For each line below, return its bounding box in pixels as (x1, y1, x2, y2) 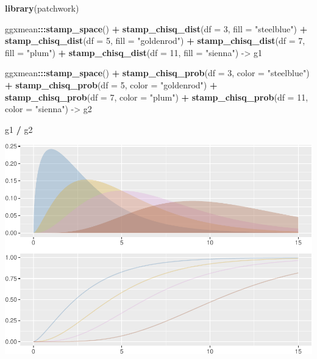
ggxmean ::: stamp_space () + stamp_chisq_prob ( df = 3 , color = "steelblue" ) (5, 66, 310, 79)
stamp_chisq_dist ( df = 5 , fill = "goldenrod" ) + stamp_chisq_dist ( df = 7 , (5, 34, 305, 47)
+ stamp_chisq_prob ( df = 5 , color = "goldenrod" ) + (5, 78, 218, 91)
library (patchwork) (5, 2, 79, 14)
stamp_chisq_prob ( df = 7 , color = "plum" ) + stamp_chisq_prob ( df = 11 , (5, 90, 308, 103)
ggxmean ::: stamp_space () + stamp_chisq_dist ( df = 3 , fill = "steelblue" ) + (5, 22, 308, 35)
